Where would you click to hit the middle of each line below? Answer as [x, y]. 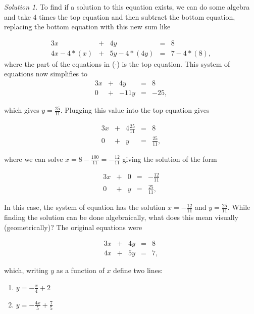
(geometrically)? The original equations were [73, 227]
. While [239, 207]
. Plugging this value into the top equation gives [135, 110]
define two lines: [138, 270]
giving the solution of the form [170, 159]
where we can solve [34, 159]
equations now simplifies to [46, 74]
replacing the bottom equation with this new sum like [87, 27]
